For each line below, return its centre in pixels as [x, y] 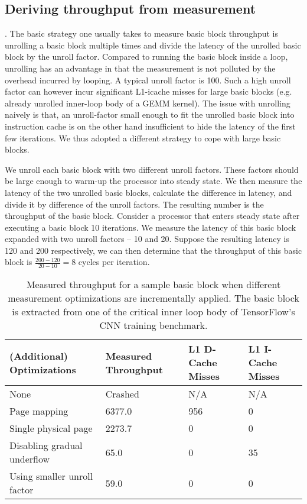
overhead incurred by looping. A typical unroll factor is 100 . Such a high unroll [148, 80]
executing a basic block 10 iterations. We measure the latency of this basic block [151, 227]
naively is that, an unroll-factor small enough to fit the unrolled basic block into [150, 114]
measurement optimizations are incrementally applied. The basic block [153, 298]
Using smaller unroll [51, 476]
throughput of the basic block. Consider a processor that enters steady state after [152, 216]
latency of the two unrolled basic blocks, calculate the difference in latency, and [148, 192]
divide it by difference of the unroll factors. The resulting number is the [134, 204]
